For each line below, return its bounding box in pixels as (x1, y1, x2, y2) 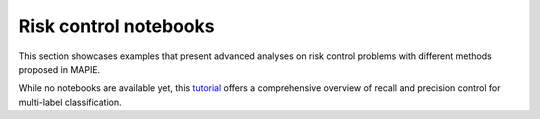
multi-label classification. (18, 96, 122, 108)
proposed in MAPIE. (18, 63, 101, 75)
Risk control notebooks (18, 15, 215, 37)
